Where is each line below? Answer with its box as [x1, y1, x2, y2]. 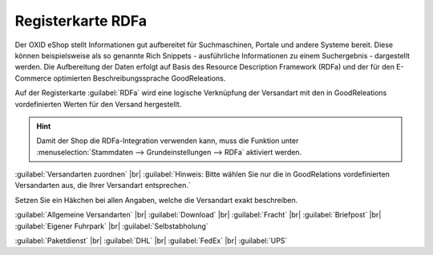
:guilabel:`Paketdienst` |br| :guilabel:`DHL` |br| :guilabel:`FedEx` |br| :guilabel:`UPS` [14, 236, 288, 245]
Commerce [14, 73, 52, 83]
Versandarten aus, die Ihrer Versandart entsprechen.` [14, 181, 192, 190]
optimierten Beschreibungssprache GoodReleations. [53, 73, 226, 83]
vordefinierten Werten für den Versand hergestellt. [14, 99, 182, 109]
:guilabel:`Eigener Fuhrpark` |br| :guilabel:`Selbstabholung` [14, 221, 208, 231]
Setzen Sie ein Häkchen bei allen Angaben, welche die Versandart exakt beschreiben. [14, 195, 298, 205]
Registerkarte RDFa [14, 12, 148, 30]
